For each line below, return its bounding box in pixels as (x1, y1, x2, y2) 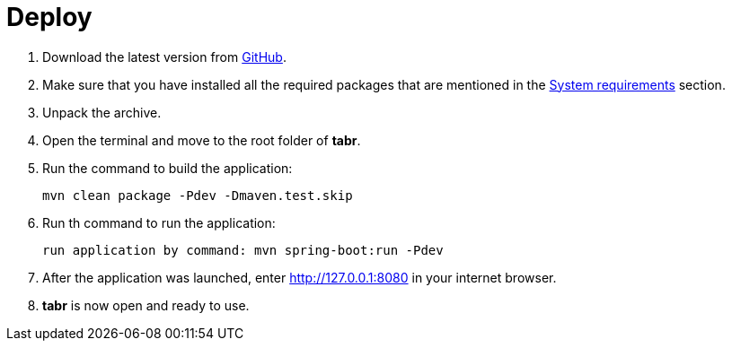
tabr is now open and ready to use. (42, 297, 250, 313)
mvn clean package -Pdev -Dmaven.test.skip (42, 187, 353, 203)
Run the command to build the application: (42, 160, 293, 176)
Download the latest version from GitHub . (42, 48, 287, 65)
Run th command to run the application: (42, 214, 276, 231)
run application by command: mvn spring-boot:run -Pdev (42, 242, 444, 257)
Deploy (6, 2, 93, 32)
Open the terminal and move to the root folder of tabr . (42, 132, 361, 148)
